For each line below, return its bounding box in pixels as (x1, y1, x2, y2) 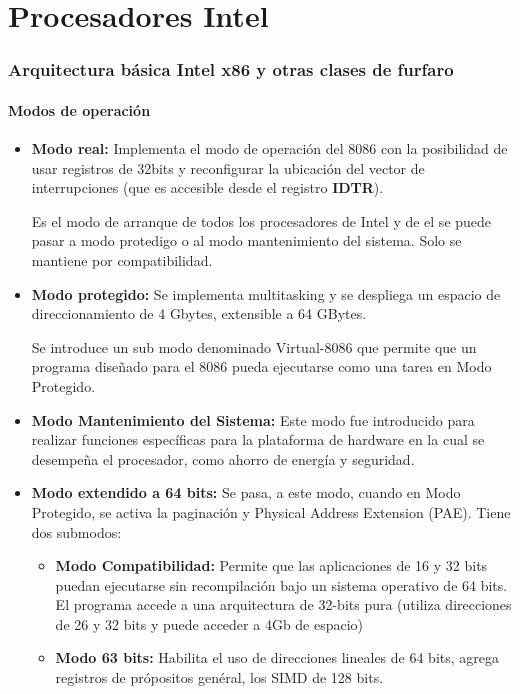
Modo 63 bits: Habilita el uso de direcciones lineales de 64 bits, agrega (55, 647, 499, 668)
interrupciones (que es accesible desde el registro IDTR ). (31, 177, 384, 198)
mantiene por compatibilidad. (31, 249, 213, 270)
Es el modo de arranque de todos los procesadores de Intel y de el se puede (31, 210, 492, 231)
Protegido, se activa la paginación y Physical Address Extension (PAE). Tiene (31, 501, 511, 522)
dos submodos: (31, 521, 122, 542)
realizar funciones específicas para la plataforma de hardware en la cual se (31, 429, 485, 450)
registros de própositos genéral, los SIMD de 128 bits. (55, 667, 384, 688)
